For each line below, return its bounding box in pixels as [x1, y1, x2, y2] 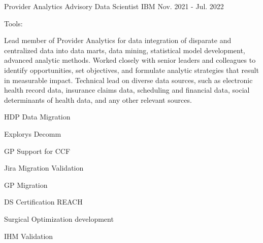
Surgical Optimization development [4, 213, 114, 224]
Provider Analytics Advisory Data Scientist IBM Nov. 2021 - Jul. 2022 [4, 1, 224, 11]
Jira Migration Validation [4, 163, 84, 173]
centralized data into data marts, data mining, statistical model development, [4, 45, 245, 55]
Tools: [4, 18, 23, 28]
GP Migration [4, 179, 48, 190]
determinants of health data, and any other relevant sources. [4, 94, 192, 105]
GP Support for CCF [4, 145, 71, 156]
